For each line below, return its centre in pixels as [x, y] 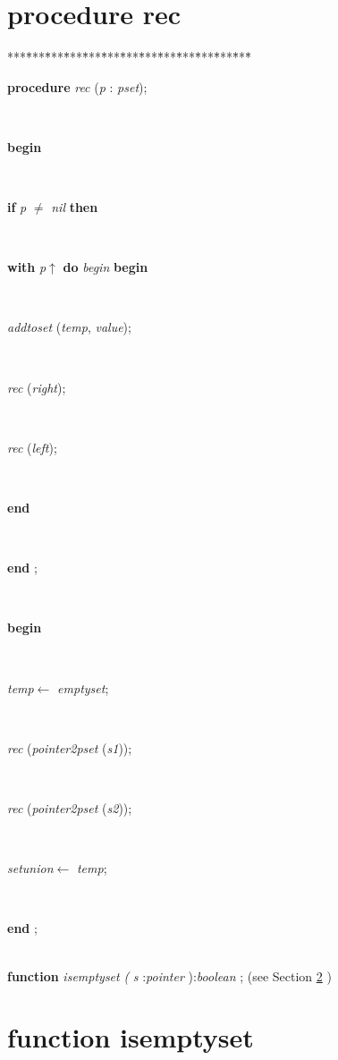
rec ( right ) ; [37, 387]
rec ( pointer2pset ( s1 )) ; [70, 747]
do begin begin [106, 267]
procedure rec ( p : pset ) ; [77, 86]
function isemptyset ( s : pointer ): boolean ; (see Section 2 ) [169, 975]
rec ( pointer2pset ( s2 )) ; [70, 807]
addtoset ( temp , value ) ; [69, 327]
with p [27, 267]
